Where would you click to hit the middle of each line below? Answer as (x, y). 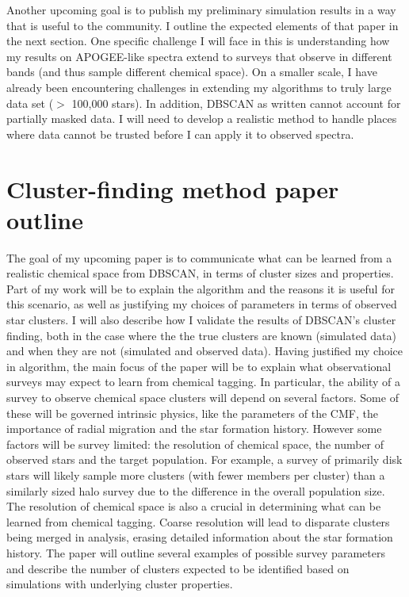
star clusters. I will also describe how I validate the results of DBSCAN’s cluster (201, 320)
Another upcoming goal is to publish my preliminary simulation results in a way (201, 10)
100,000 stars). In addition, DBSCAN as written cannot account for (236, 103)
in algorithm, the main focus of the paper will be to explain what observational (199, 366)
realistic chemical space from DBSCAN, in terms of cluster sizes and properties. (200, 273)
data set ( (30, 103)
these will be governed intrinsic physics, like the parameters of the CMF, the (192, 413)
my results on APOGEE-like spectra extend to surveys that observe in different (199, 56)
